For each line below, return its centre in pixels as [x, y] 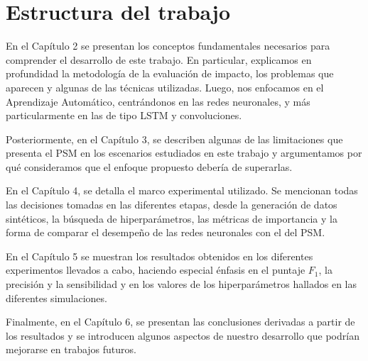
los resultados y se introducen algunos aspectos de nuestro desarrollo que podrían [183, 335]
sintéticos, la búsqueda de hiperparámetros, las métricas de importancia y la [172, 218]
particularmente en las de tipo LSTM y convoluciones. [124, 115]
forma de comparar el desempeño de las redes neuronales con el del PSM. [166, 232]
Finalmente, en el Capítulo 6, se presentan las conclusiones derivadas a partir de [180, 322]
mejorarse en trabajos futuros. [71, 349]
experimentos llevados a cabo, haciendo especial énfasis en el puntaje [156, 270]
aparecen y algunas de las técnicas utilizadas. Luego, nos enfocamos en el [165, 87]
